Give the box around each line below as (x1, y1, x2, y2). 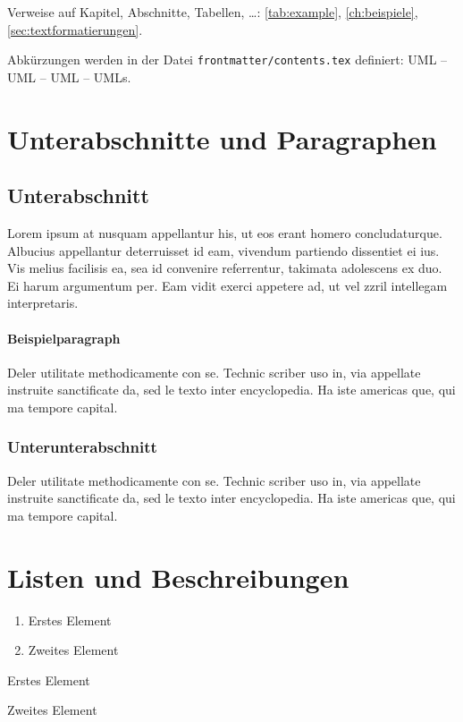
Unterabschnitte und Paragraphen (7, 120, 437, 157)
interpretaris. (7, 293, 79, 312)
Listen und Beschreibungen (7, 558, 349, 595)
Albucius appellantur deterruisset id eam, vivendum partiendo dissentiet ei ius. (7, 241, 440, 259)
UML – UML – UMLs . (7, 67, 131, 86)
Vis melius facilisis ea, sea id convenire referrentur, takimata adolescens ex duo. (7, 259, 442, 277)
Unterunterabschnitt (7, 436, 157, 458)
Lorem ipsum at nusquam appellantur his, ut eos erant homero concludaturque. (7, 224, 442, 242)
